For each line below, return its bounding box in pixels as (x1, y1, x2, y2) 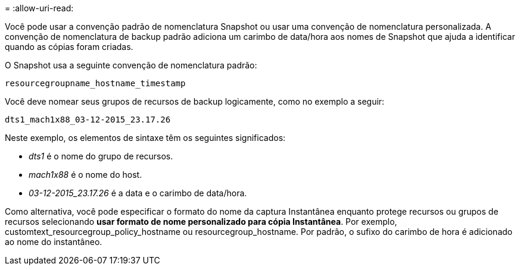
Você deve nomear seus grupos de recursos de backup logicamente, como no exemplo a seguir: (5, 96, 385, 106)
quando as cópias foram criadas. (5, 42, 133, 52)
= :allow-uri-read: (5, 3, 74, 13)
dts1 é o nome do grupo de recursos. (29, 151, 173, 161)
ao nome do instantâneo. (5, 237, 102, 247)
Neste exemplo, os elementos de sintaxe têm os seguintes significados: (5, 133, 286, 143)
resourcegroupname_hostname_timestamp (5, 79, 186, 88)
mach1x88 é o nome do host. (29, 169, 142, 180)
